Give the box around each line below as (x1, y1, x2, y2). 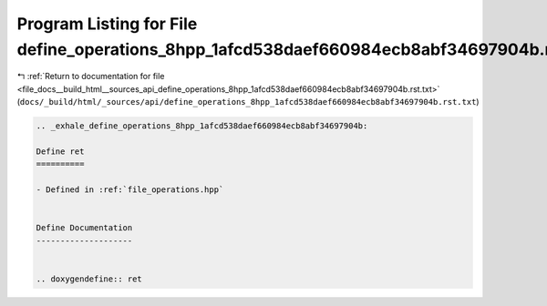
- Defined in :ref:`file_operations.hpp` (36, 185, 224, 195)
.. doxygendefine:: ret (36, 273, 143, 284)
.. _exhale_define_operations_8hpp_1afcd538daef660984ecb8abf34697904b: (36, 121, 368, 131)
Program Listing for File (16, 14, 198, 34)
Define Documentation (36, 223, 133, 233)
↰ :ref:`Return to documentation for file (16, 71, 165, 82)
